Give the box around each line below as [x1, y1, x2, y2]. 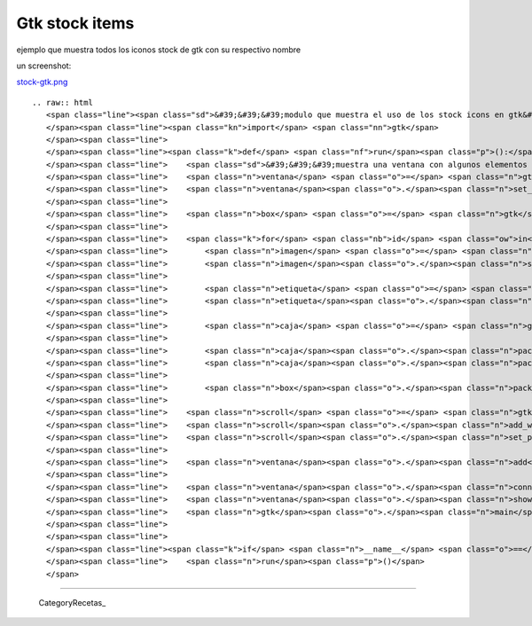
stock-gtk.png [16, 76, 68, 88]
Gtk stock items [16, 13, 135, 33]
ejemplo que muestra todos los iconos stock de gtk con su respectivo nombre [16, 44, 301, 55]
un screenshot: [16, 60, 72, 71]
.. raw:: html [32, 98, 93, 107]
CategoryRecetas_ [38, 597, 106, 607]
